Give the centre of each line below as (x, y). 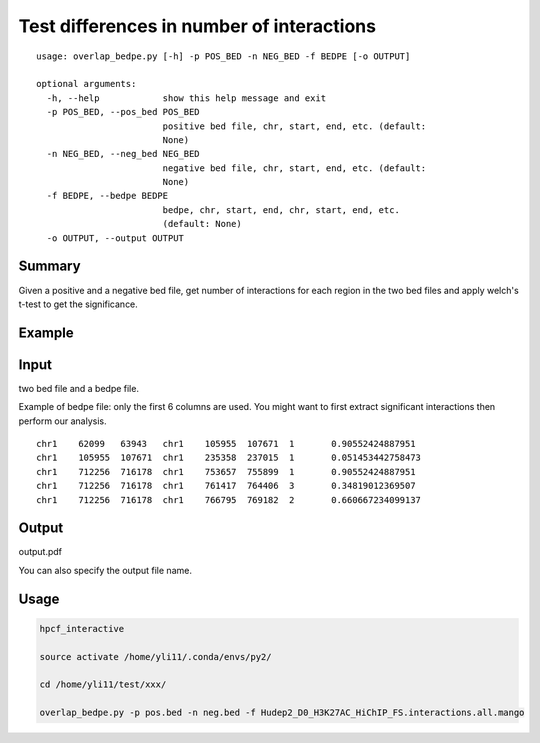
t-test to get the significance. (78, 304)
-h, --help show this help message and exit (186, 98)
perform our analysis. (62, 421)
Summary (49, 266)
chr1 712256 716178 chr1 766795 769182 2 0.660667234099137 (229, 499)
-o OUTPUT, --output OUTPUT (115, 238)
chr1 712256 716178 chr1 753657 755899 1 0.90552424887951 (226, 471)
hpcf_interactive (82, 628)
